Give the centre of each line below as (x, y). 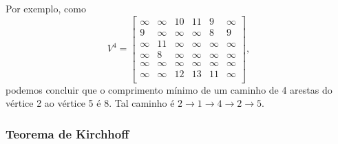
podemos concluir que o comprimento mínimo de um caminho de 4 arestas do (169, 89)
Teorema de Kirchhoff (67, 133)
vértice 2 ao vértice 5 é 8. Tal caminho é (90, 103)
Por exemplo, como (46, 8)
